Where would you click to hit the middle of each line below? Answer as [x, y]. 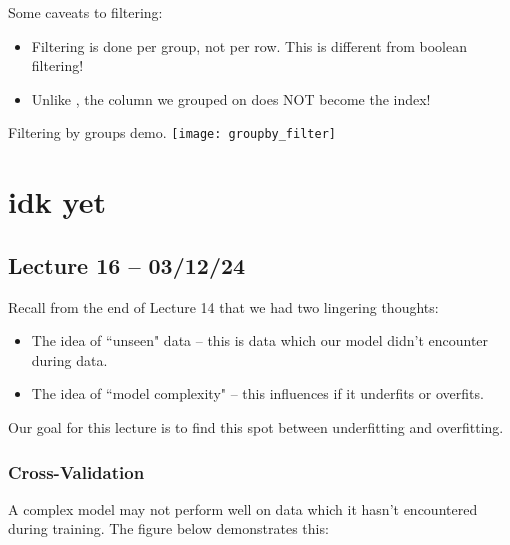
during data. [69, 359]
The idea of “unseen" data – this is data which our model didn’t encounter [260, 340]
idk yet [57, 201]
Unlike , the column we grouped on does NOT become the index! [231, 98]
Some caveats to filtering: [85, 12]
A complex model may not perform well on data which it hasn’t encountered [243, 508]
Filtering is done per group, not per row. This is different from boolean [249, 45]
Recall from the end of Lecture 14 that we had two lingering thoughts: [223, 306]
